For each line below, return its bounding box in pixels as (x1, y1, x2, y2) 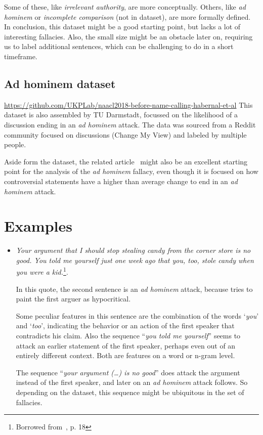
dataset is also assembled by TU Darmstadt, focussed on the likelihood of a (4, 109, 238, 120)
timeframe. (4, 51, 37, 61)
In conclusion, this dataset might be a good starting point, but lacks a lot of (4, 21, 241, 32)
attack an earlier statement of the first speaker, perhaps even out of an (16, 340, 236, 351)
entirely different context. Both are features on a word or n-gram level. (16, 350, 235, 361)
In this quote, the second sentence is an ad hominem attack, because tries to (16, 283, 253, 294)
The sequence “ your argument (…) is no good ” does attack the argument (16, 367, 240, 377)
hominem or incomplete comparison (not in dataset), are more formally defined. (4, 11, 251, 22)
